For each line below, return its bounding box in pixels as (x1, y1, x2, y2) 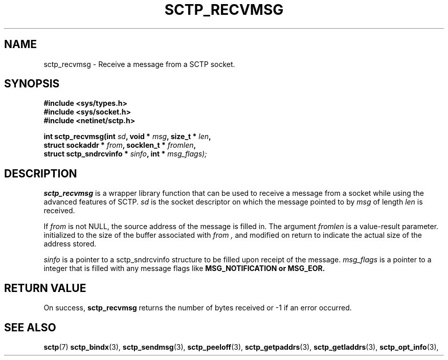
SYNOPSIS (4, 77, 60, 91)
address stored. (43, 239, 97, 249)
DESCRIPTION (4, 167, 77, 180)
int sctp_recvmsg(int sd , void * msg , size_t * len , (43, 132, 211, 141)
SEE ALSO (4, 321, 56, 334)
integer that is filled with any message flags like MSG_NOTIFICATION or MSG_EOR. (43, 264, 325, 273)
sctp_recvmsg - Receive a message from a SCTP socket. (43, 59, 235, 69)
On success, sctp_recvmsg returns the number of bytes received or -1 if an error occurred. (43, 303, 352, 312)
